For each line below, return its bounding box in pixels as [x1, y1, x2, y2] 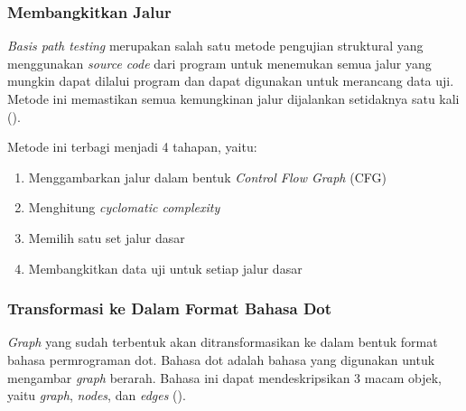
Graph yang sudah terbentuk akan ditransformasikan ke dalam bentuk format [7, 332, 438, 351]
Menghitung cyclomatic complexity [28, 198, 220, 217]
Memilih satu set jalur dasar [28, 228, 185, 247]
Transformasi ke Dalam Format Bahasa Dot [7, 297, 332, 320]
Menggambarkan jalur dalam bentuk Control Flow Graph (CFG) [28, 167, 387, 186]
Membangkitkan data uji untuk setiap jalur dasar [28, 258, 303, 277]
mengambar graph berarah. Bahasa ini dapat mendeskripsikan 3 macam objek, [7, 368, 442, 387]
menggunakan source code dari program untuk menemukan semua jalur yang [7, 53, 432, 72]
